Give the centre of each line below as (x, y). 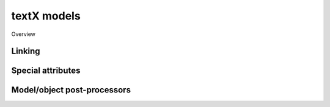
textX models (46, 16)
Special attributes (46, 71)
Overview (24, 34)
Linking (26, 51)
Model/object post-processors (71, 90)
